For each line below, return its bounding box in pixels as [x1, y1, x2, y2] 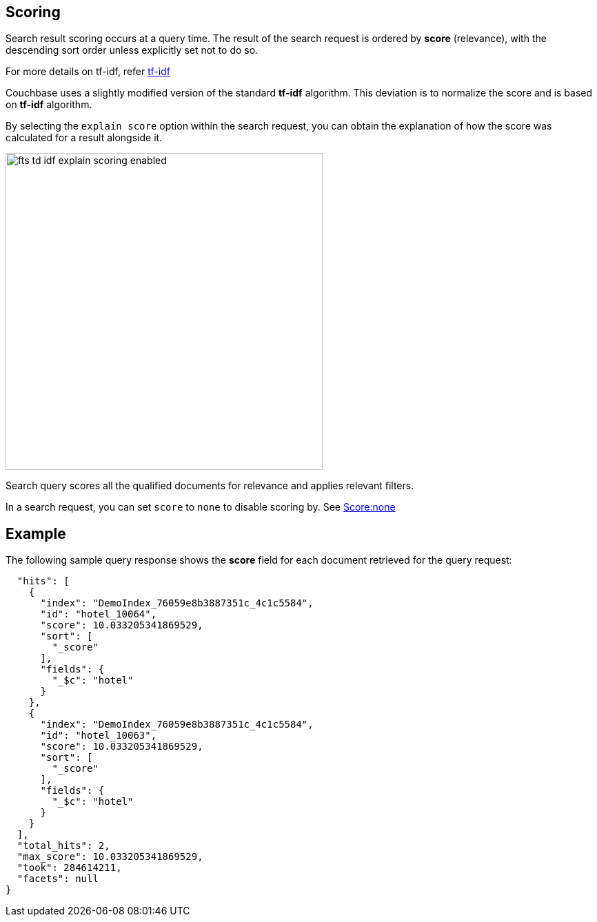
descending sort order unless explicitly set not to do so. [6, 44, 259, 57]
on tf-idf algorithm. [6, 99, 92, 111]
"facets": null [17, 873, 99, 885]
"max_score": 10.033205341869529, [17, 851, 203, 863]
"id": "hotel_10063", [40, 730, 157, 741]
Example [6, 524, 66, 542]
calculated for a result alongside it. [6, 132, 163, 144]
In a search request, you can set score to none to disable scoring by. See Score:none [6, 501, 396, 513]
